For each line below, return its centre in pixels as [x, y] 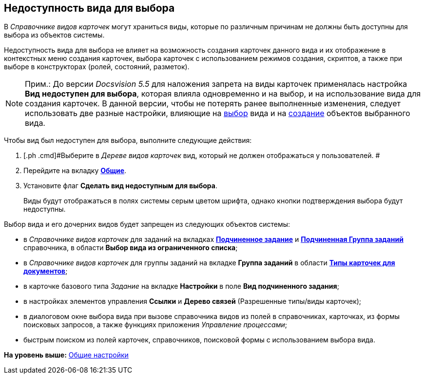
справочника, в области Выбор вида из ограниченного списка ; [131, 248]
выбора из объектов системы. [54, 35]
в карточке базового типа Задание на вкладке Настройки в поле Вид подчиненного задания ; [181, 286]
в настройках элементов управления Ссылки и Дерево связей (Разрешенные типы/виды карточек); [193, 301]
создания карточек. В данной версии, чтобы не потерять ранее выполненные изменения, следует [213, 104]
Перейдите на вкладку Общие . [75, 171]
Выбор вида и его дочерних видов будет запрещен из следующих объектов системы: [147, 224]
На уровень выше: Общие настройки [66, 355]
